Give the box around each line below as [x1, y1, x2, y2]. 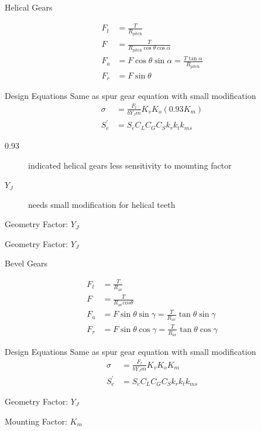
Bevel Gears [5, 257, 48, 269]
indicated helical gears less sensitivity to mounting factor [28, 159, 232, 171]
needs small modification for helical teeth [28, 198, 176, 210]
